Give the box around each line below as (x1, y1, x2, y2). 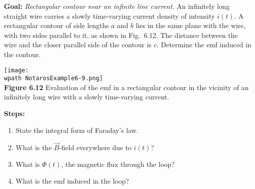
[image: (4, 66, 29, 74)
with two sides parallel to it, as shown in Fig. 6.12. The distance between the (4, 30, 238, 40)
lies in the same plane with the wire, (136, 20, 246, 31)
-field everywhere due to (59, 142, 132, 153)
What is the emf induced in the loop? (15, 175, 129, 186)
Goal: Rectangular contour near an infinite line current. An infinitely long (4, 1, 230, 11)
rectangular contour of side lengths (4, 20, 109, 31)
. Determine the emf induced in (156, 39, 252, 50)
